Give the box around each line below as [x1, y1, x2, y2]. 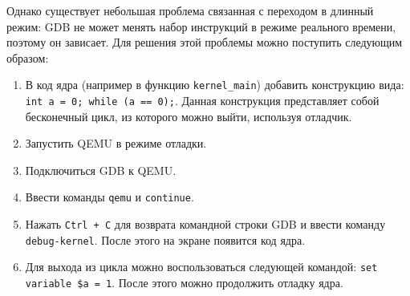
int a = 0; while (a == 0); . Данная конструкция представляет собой [25, 92, 380, 109]
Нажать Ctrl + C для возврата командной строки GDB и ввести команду [25, 216, 386, 233]
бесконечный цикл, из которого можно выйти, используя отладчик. [25, 107, 352, 124]
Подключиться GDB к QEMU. [25, 161, 177, 178]
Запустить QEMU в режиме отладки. [25, 135, 207, 152]
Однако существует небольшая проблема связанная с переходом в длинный [6, 2, 374, 18]
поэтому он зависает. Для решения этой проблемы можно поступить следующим [6, 34, 403, 51]
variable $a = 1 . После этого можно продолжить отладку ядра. [25, 274, 343, 291]
